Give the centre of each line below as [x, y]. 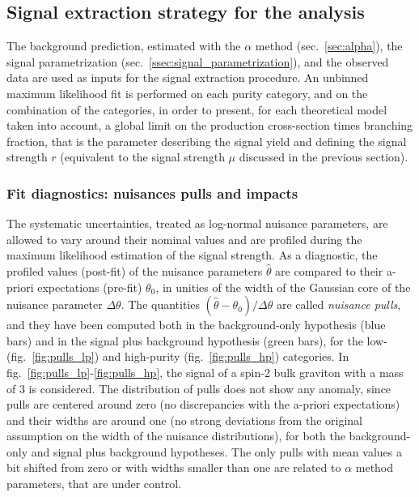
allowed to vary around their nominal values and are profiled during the [184, 239]
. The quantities [160, 304]
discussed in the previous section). [324, 157]
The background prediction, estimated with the [124, 46]
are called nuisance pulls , [339, 304]
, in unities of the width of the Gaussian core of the [283, 287]
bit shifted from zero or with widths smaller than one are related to [174, 467]
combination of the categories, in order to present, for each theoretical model [197, 109]
